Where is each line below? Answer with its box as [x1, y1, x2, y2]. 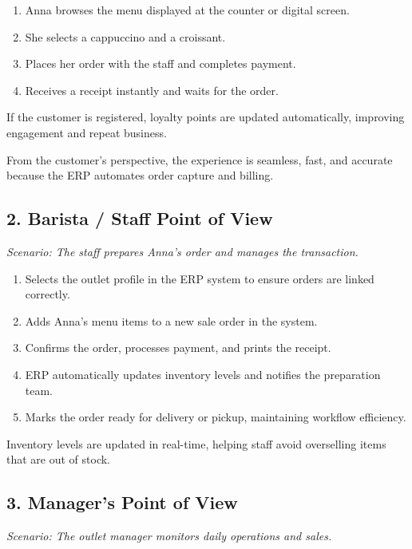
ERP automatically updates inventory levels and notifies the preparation [25, 365, 381, 382]
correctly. [25, 286, 70, 302]
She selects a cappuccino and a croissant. [25, 28, 226, 45]
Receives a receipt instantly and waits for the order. [25, 81, 279, 98]
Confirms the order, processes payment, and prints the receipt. [25, 339, 331, 356]
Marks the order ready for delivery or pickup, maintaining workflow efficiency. [25, 409, 406, 425]
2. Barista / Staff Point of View [6, 206, 273, 231]
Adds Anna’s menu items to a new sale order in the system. [25, 312, 318, 329]
